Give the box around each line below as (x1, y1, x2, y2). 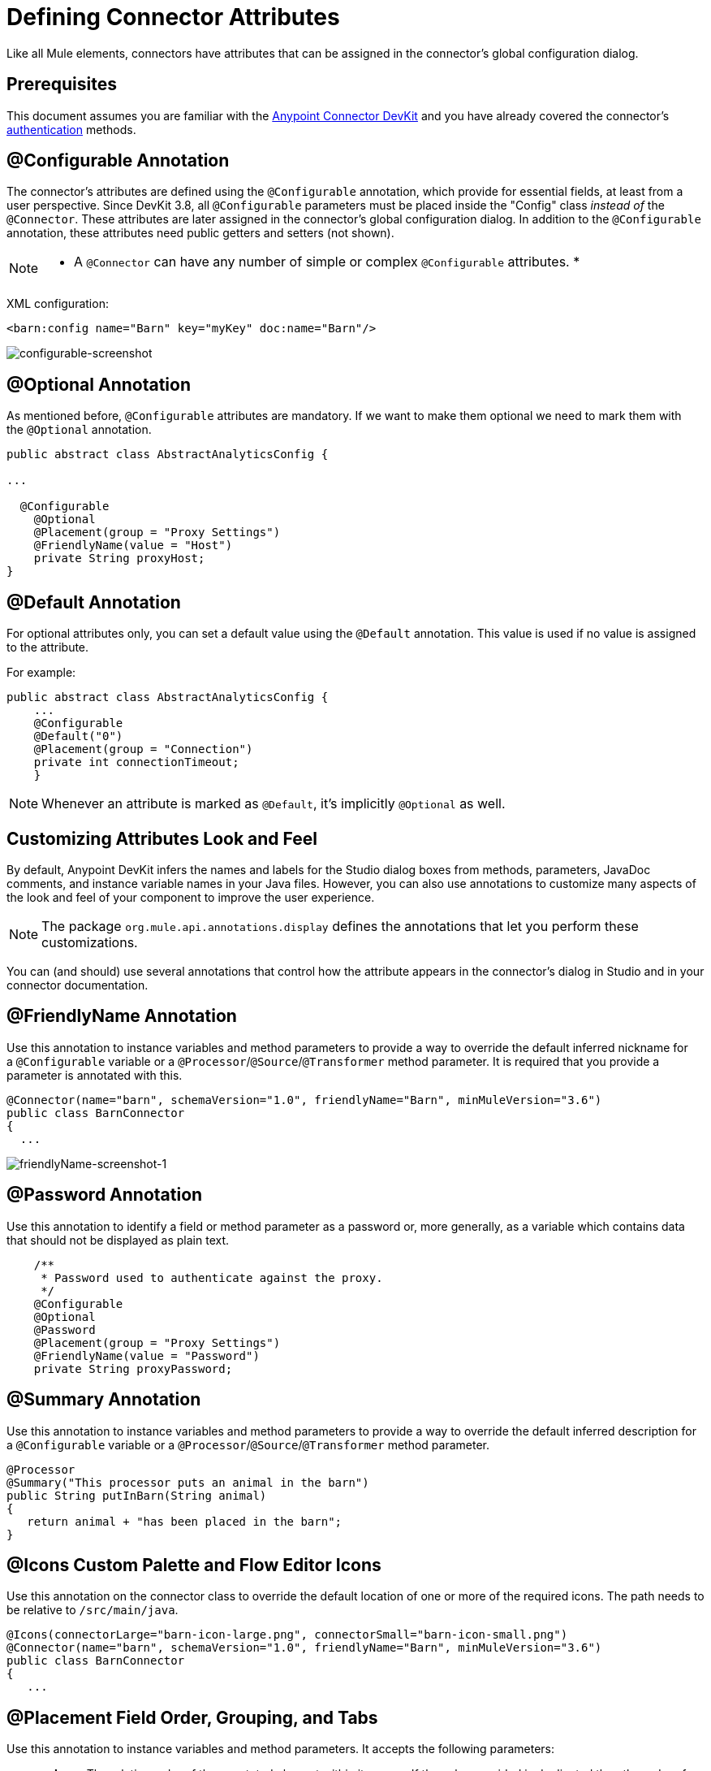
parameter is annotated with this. (6, 1067, 183, 1082)
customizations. (41, 933, 138, 950)
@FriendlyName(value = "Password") (33, 1349, 260, 1362)
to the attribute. (6, 640, 89, 655)
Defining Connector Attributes (6, 3, 340, 31)
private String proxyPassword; (33, 1362, 233, 1375)
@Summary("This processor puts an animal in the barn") (6, 1475, 369, 1489)
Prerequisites (6, 74, 117, 95)
